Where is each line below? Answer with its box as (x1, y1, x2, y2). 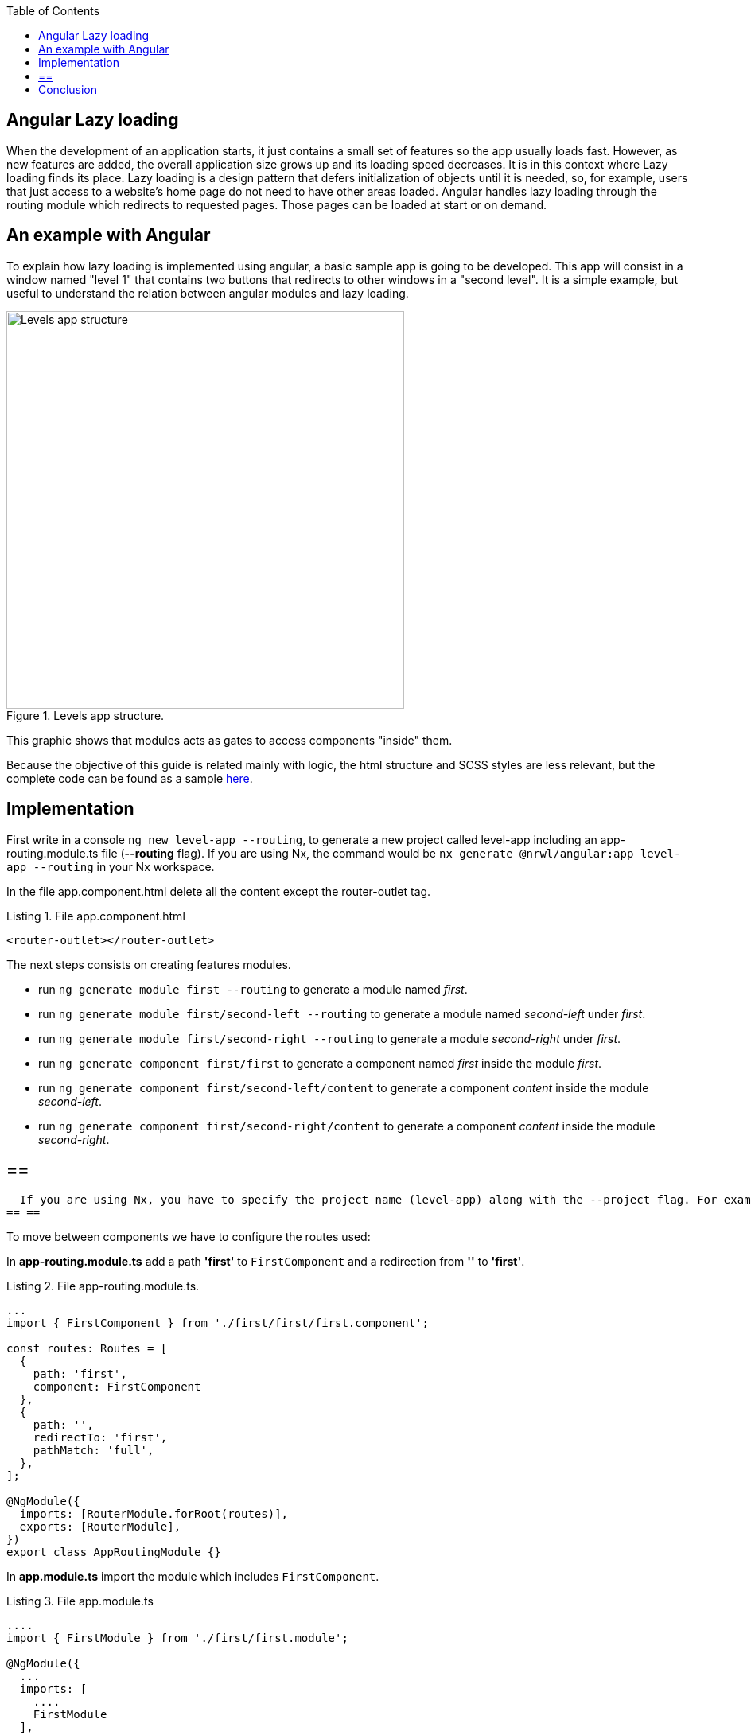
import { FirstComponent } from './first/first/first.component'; (6, 1317, 430, 1330)
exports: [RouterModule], (19, 1520, 181, 1534)
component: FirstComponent (33, 1380, 201, 1394)
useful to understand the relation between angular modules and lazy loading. (6, 286, 409, 300)
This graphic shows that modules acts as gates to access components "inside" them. (6, 733, 453, 747)
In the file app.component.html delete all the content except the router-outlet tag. (6, 884, 431, 898)
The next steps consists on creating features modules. (6, 957, 291, 971)
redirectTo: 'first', (33, 1431, 168, 1445)
